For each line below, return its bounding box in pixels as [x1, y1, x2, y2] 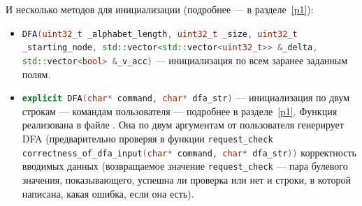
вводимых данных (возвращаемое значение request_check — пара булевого [22, 159, 348, 173]
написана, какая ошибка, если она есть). [22, 186, 194, 200]
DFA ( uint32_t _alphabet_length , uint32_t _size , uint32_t [22, 29, 298, 39]
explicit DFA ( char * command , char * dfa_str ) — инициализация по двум [22, 90, 350, 105]
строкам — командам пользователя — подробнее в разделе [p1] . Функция [22, 103, 338, 118]
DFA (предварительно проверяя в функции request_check [22, 131, 273, 145]
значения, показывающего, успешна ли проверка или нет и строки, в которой [22, 172, 352, 186]
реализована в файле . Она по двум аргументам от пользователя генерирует [22, 117, 344, 132]
